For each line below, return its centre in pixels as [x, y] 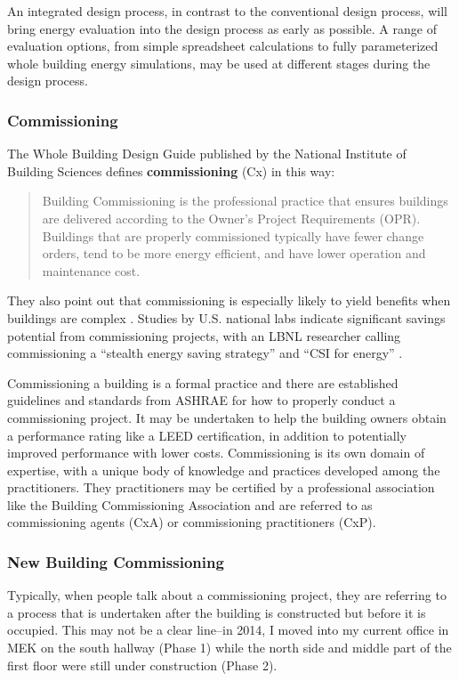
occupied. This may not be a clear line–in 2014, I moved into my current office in [228, 630]
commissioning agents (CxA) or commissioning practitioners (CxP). [192, 522]
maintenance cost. [91, 270]
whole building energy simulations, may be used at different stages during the [219, 63]
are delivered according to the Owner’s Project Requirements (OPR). [231, 218]
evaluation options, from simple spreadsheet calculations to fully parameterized [223, 46]
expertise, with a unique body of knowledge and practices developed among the [224, 470]
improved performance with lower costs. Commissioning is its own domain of [216, 453]
